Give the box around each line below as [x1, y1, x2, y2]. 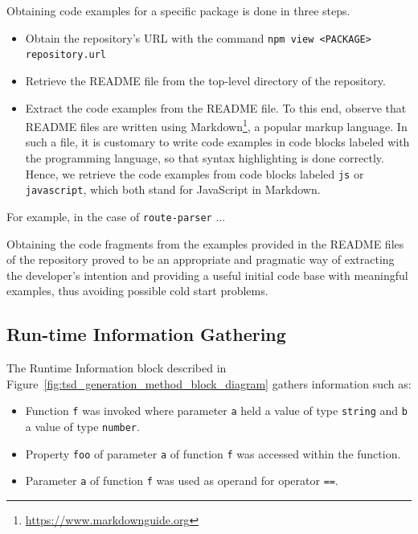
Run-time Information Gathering [6, 322, 286, 347]
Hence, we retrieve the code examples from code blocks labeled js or [25, 165, 364, 182]
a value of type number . [25, 417, 140, 434]
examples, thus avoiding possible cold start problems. [6, 282, 268, 299]
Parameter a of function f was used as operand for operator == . [25, 472, 338, 489]
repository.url [25, 49, 107, 61]
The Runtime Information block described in [6, 359, 227, 376]
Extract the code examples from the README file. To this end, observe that [25, 99, 407, 116]
